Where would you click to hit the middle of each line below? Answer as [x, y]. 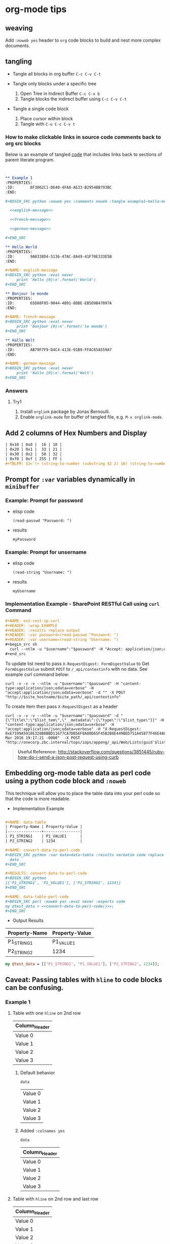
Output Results [28, 921]
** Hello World [21, 247]
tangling [19, 62]
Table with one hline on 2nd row [47, 1013]
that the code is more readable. [38, 799]
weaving [19, 28]
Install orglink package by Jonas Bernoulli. [65, 411]
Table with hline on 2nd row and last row [55, 1199]
